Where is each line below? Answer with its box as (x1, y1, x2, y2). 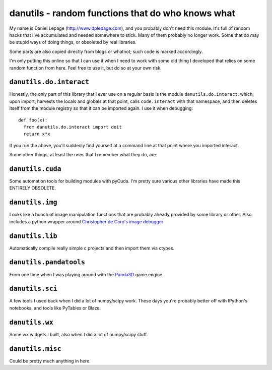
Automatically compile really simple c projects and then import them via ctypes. (9, 245, 175, 251)
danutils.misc (9, 344, 61, 353)
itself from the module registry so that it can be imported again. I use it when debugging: (9, 105, 193, 111)
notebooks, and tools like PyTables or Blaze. (9, 305, 101, 311)
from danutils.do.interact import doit (23, 124, 122, 130)
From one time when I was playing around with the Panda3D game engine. (9, 271, 164, 277)
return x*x (23, 131, 50, 137)
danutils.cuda (9, 164, 61, 173)
